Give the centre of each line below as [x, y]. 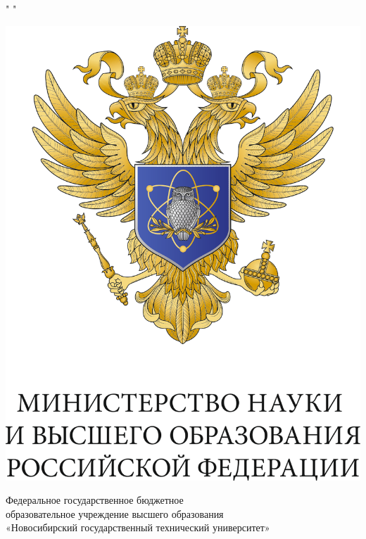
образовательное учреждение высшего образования [115, 513]
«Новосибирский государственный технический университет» [138, 527]
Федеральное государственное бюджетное [95, 500]
